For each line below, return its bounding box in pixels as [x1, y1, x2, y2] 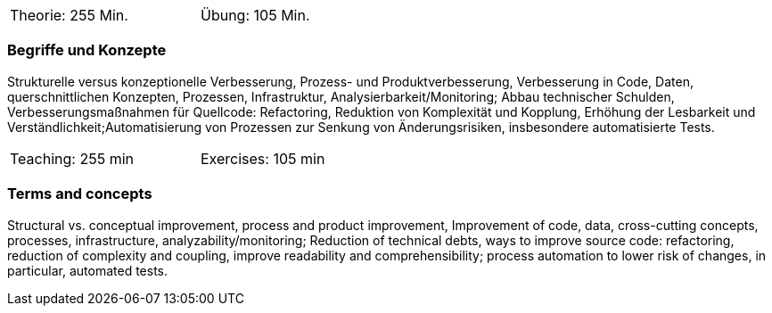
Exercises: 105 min [201, 149, 325, 168]
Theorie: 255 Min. [10, 6, 128, 24]
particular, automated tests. [7, 262, 168, 278]
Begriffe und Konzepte [7, 41, 167, 60]
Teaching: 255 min [10, 149, 134, 168]
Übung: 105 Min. [201, 6, 310, 24]
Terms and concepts [7, 185, 152, 203]
